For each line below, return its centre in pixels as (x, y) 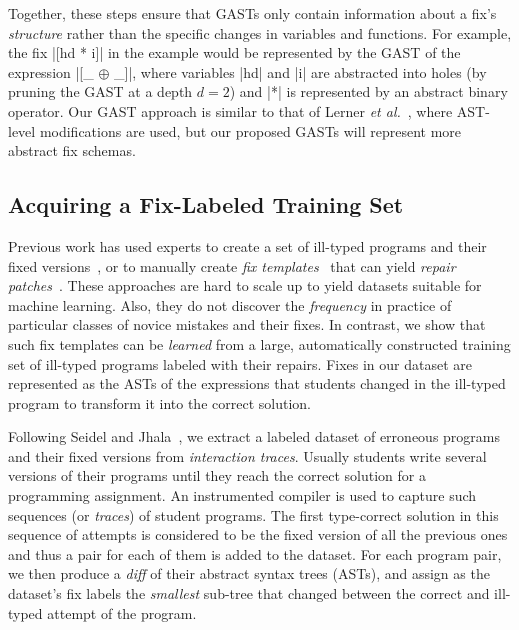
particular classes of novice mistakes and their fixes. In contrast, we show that (247, 324)
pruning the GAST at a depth (100, 91)
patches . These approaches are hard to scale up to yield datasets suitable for (245, 285)
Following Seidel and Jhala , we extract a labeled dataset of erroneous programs (254, 436)
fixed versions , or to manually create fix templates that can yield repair (232, 265)
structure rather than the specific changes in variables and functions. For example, (260, 32)
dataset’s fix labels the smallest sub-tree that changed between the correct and (249, 593)
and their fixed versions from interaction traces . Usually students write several (247, 455)
